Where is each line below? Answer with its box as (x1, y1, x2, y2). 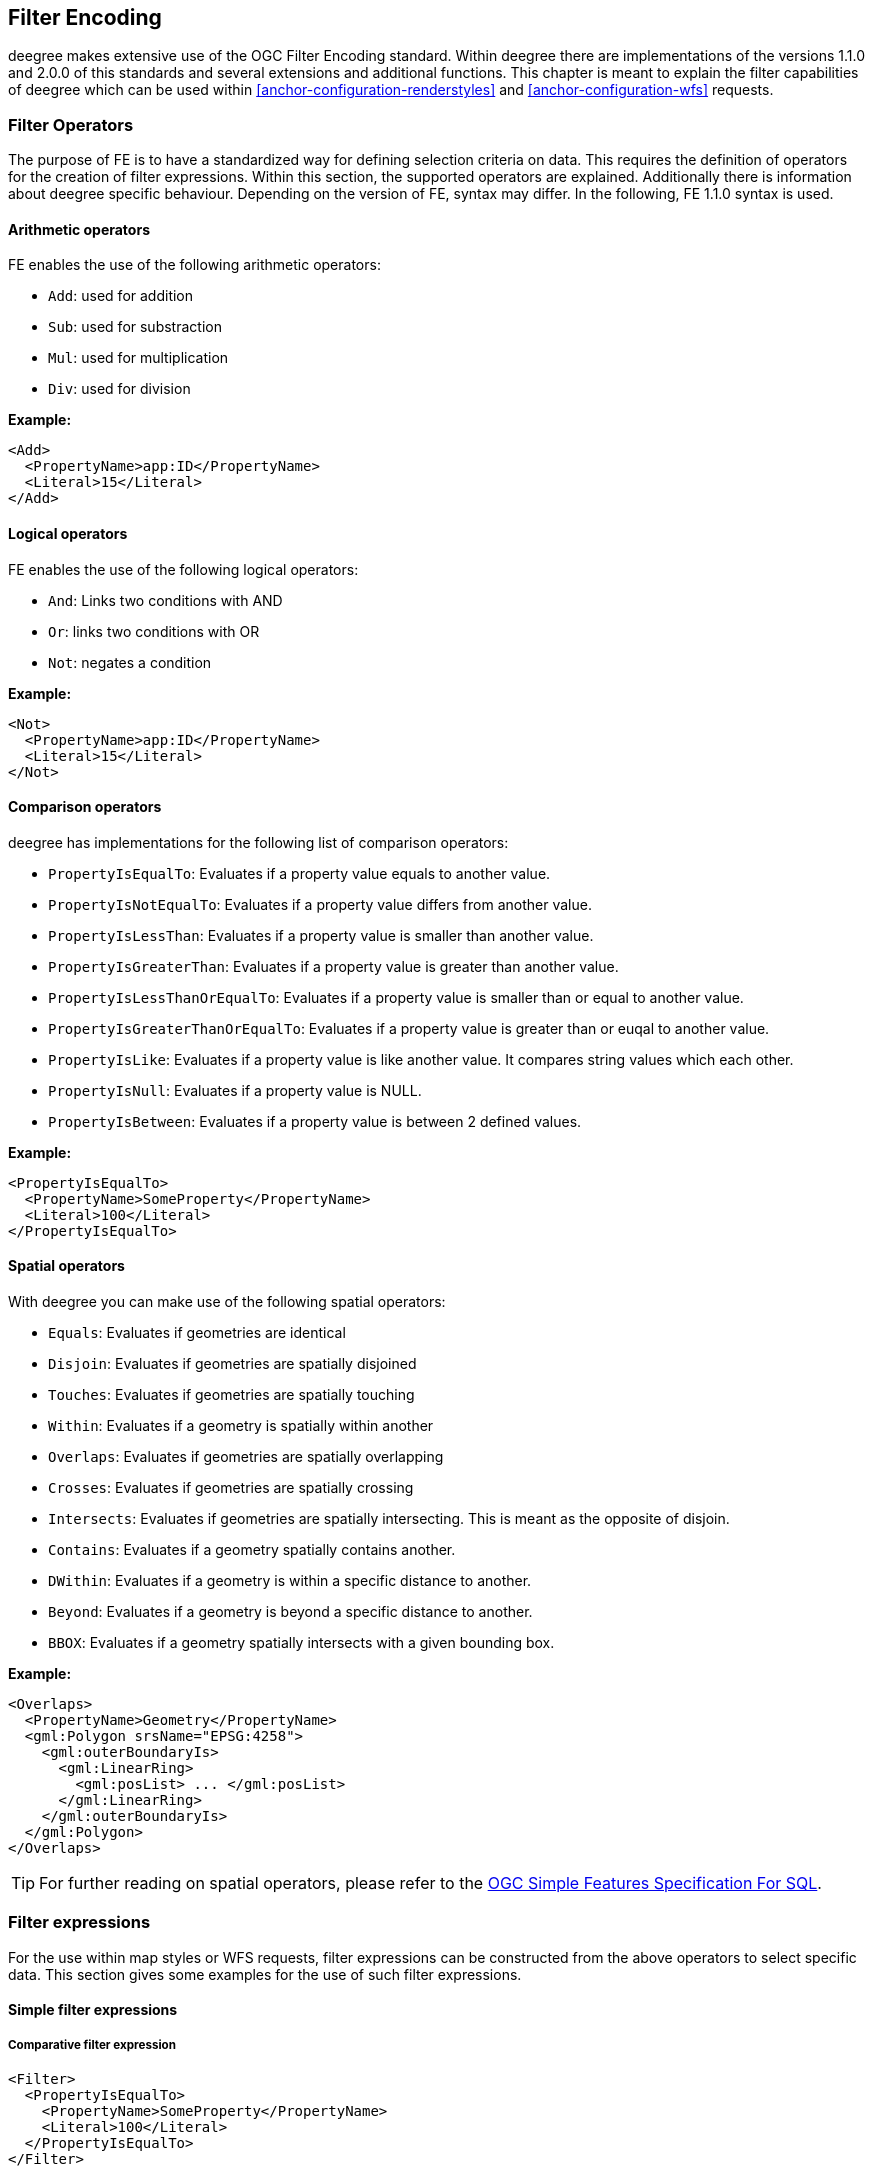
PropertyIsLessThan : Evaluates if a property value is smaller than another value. (48, 926, 594, 944)
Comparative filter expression (8, 2037, 176, 2052)
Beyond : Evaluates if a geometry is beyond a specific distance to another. (48, 1603, 533, 1621)
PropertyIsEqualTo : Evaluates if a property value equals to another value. (48, 864, 551, 882)
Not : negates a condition (48, 653, 212, 671)
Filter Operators (8, 114, 134, 135)
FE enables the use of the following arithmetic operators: (8, 256, 381, 274)
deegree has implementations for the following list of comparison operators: (8, 833, 509, 851)
